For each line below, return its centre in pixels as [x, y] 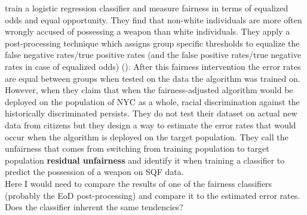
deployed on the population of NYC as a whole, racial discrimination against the [152, 101]
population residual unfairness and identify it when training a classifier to [145, 160]
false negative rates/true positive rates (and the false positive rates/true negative [153, 55]
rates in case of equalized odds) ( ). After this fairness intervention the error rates [153, 66]
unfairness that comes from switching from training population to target [137, 148]
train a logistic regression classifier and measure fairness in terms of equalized [147, 8]
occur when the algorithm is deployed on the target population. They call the [147, 136]
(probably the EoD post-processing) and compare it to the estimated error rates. [153, 195]
